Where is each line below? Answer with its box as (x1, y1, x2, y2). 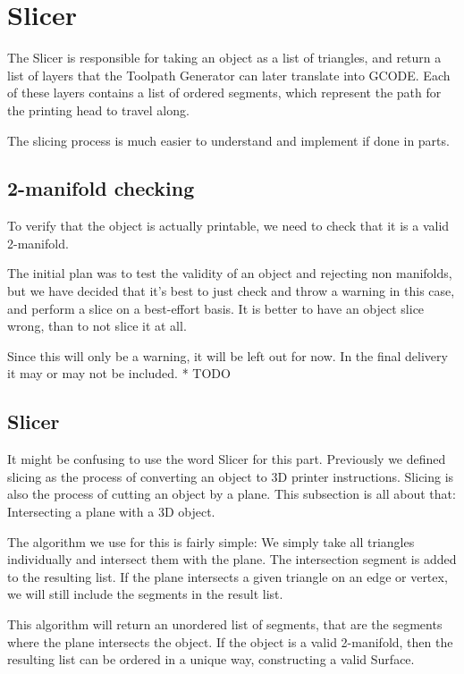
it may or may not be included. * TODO (7, 364, 231, 383)
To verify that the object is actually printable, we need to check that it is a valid (7, 216, 450, 235)
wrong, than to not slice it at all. (7, 316, 187, 335)
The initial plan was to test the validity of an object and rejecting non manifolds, (7, 264, 452, 282)
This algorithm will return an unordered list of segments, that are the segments (7, 615, 443, 633)
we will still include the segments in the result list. (7, 585, 283, 603)
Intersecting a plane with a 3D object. (7, 502, 215, 521)
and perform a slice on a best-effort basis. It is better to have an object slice (7, 299, 425, 317)
